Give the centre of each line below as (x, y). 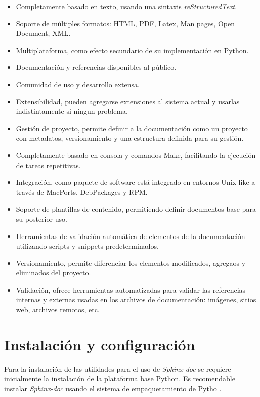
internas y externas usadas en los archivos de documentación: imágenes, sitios (136, 300)
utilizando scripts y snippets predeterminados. (87, 246)
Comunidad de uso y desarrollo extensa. (78, 84)
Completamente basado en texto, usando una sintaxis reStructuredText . (126, 6)
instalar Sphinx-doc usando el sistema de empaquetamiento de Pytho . (113, 388)
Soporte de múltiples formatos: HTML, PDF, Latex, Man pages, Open (125, 23)
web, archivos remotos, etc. (58, 310)
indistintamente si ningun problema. (72, 111)
